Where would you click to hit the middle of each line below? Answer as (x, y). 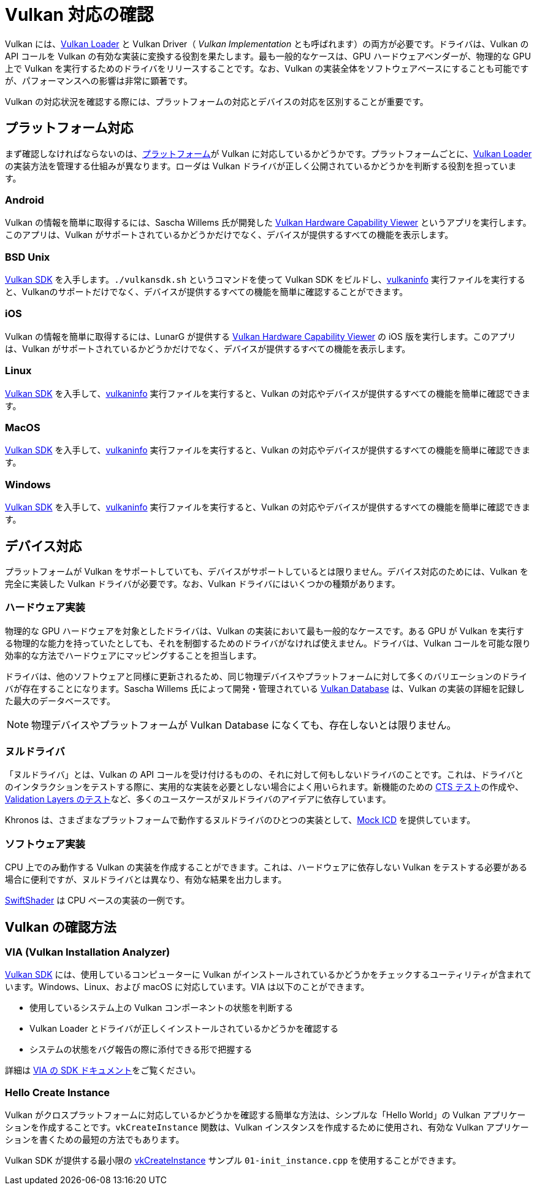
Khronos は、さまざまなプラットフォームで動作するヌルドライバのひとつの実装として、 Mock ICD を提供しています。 (240, 820)
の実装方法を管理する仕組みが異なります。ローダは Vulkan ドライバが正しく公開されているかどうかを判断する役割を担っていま (261, 166)
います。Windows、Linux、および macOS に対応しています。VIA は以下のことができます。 (187, 987)
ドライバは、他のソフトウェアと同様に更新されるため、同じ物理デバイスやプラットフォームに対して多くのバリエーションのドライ (266, 676)
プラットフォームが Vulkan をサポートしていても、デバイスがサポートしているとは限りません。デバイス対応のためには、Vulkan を (267, 571)
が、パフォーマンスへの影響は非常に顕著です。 (99, 80)
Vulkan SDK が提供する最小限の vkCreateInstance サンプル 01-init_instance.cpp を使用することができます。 (233, 1161)
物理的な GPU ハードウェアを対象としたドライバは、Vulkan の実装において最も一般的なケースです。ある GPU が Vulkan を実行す (265, 631)
